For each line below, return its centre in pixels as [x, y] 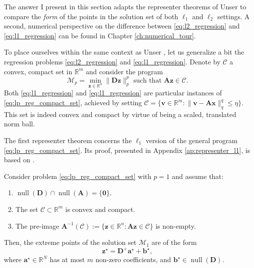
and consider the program [124, 71]
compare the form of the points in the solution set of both [91, 16]
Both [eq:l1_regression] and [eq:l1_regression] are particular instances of [113, 93]
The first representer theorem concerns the [68, 140]
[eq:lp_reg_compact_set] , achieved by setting [73, 103]
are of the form [174, 242]
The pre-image [37, 225]
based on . [19, 160]
